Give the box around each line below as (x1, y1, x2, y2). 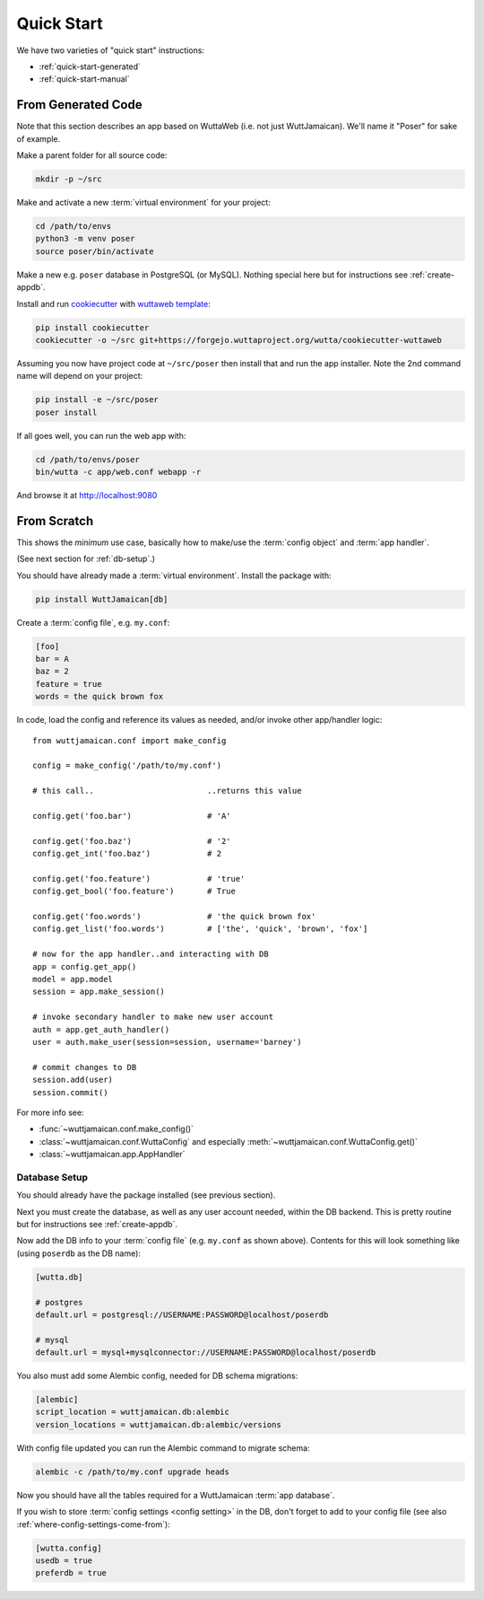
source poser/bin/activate (35, 246, 154, 256)
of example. (16, 133, 61, 144)
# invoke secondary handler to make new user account (32, 1012, 273, 1023)
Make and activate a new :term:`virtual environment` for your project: (16, 197, 271, 207)
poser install (35, 407, 98, 417)
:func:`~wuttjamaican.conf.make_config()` (39, 1123, 194, 1135)
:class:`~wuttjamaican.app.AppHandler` (39, 1149, 186, 1160)
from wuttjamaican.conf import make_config (32, 735, 227, 745)
